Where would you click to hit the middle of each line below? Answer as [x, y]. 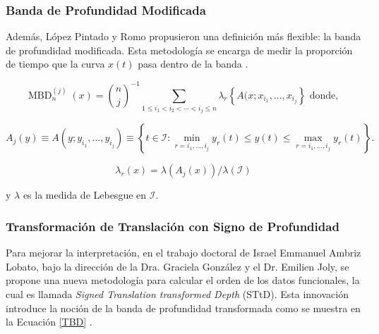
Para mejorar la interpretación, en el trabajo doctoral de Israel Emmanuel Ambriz [184, 253]
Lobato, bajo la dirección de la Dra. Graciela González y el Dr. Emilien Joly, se [178, 266]
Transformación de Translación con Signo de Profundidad [173, 226]
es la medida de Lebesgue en [85, 195]
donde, [324, 95]
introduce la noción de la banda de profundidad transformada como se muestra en [183, 308]
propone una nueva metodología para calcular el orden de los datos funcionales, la [183, 280]
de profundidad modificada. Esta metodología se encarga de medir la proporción [179, 50]
